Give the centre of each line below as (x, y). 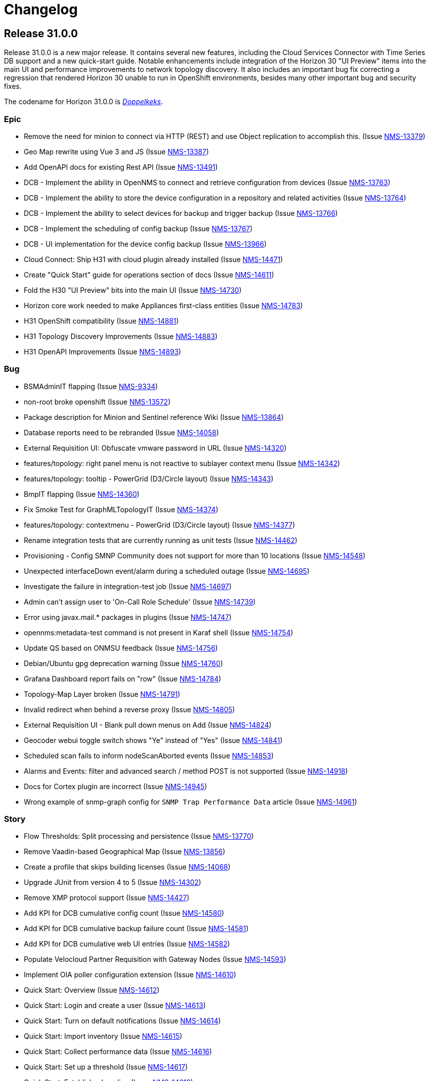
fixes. (13, 86)
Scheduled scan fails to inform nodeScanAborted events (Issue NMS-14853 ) (149, 755)
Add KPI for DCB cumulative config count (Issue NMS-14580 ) (124, 913)
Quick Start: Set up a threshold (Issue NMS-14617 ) (106, 1067)
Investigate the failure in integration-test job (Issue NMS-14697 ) (128, 586)
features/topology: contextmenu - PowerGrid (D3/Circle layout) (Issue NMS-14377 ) (159, 525)
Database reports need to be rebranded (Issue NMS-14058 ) (122, 432)
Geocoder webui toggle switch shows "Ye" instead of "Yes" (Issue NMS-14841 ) (153, 740)
